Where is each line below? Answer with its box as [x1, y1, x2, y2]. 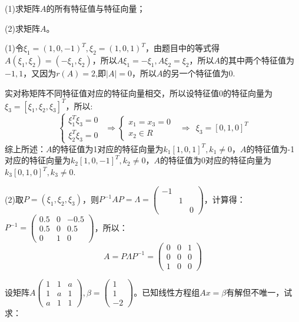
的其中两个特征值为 [220, 53, 295, 66]
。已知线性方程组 [134, 286, 200, 298]
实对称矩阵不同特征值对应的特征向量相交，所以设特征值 [5, 86, 219, 99]
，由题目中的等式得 [145, 42, 220, 54]
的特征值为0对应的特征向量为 [160, 154, 271, 166]
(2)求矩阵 [5, 22, 40, 34]
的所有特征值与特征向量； [46, 2, 145, 14]
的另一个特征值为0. [162, 66, 235, 79]
